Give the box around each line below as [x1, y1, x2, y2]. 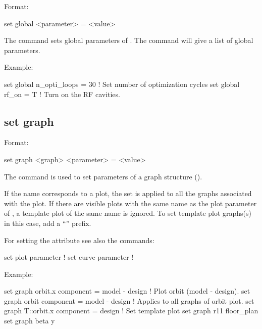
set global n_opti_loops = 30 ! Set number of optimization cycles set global [4, 78, 240, 89]
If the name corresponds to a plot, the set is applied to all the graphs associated [4, 188, 252, 199]
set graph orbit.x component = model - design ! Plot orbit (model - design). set [4, 286, 250, 296]
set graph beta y [4, 315, 55, 326]
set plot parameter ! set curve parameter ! [4, 252, 134, 262]
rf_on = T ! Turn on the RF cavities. [4, 88, 120, 99]
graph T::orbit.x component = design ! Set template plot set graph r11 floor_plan [4, 305, 258, 316]
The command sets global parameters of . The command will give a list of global [4, 35, 253, 45]
